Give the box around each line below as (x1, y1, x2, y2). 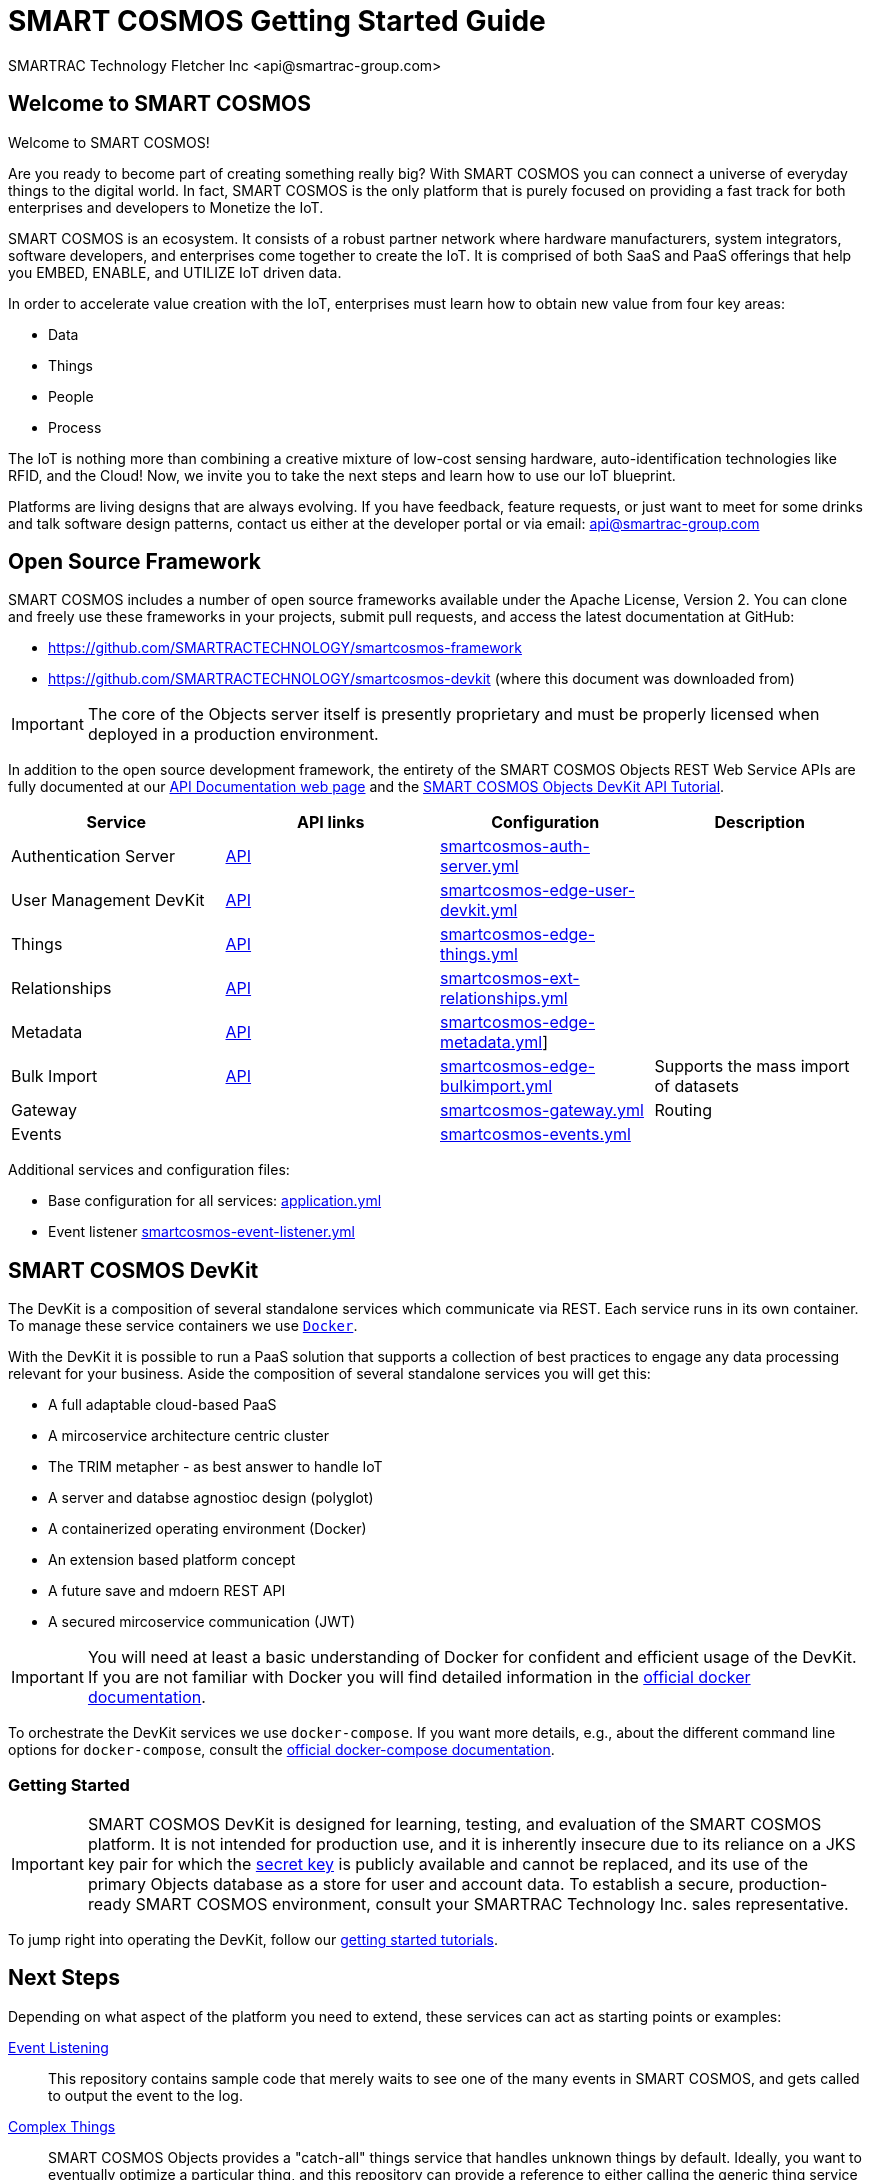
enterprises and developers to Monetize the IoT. (8, 198, 324, 216)
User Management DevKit (11, 890, 205, 911)
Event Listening (8, 2038, 109, 2056)
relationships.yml (440, 988, 568, 1009)
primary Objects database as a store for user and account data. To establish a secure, (87, 1874, 734, 1895)
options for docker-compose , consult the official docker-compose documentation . (8, 1741, 555, 1759)
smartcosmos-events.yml (440, 1124, 631, 1145)
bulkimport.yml (440, 1076, 553, 1097)
